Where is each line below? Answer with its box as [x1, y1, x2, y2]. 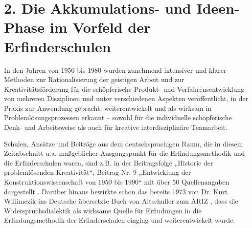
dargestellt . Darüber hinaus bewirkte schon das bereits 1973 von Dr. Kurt [4, 186, 228, 196]
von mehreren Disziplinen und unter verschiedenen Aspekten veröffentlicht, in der [4, 93, 249, 104]
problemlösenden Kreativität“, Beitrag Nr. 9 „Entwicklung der [4, 167, 191, 177]
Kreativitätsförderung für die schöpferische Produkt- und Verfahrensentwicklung [4, 83, 245, 94]
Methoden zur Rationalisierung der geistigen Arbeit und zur [4, 74, 184, 84]
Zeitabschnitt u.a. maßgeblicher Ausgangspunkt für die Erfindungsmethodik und [4, 148, 245, 158]
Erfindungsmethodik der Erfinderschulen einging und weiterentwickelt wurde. [4, 215, 235, 225]
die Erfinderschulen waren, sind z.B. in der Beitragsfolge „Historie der [4, 157, 213, 167]
